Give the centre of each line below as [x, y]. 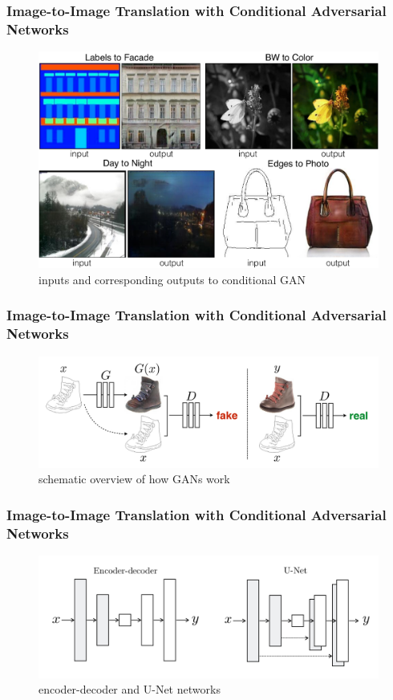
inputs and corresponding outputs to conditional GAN [172, 279]
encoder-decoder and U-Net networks [130, 689]
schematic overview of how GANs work [134, 479]
